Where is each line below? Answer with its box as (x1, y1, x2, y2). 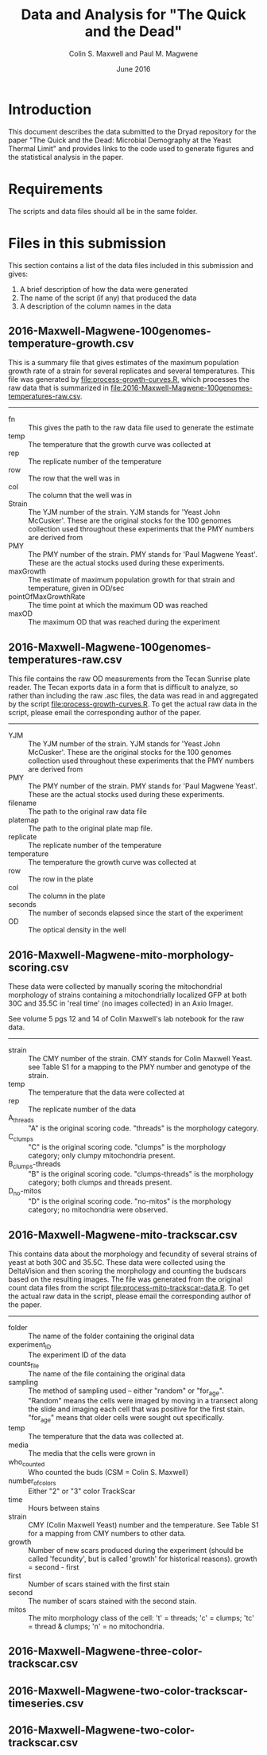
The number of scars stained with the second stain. (28, 1596, 197, 1605)
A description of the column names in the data (19, 301, 172, 311)
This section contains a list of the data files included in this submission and (8, 260, 253, 270)
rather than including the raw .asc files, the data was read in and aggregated (8, 691, 258, 701)
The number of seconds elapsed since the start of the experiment (28, 909, 244, 918)
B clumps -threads (8, 1159, 61, 1170)
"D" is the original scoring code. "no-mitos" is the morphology (28, 1197, 232, 1206)
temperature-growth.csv (8, 337, 134, 350)
